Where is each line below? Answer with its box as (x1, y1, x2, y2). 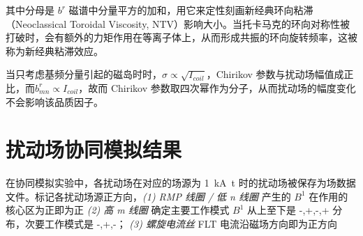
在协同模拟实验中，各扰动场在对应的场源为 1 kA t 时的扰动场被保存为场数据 (6, 175, 356, 190)
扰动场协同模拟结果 (6, 135, 182, 164)
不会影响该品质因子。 (6, 94, 103, 109)
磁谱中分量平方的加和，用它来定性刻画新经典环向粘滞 (68, 3, 313, 17)
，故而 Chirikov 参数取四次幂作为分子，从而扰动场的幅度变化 (78, 80, 356, 95)
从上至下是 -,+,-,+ (247, 203, 329, 217)
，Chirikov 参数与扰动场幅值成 (206, 67, 344, 81)
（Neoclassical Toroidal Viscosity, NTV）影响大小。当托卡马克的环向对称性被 (6, 16, 350, 31)
